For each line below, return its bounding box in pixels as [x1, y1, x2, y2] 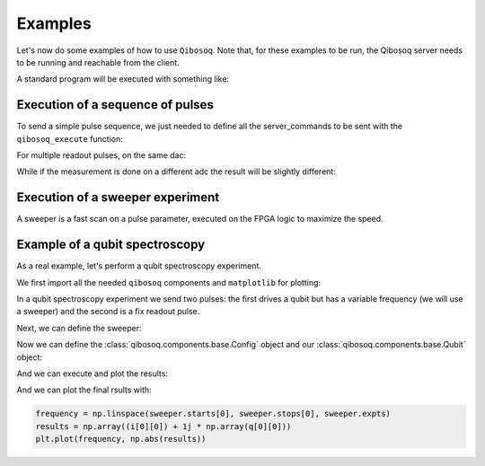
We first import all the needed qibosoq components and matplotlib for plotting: [16, 277, 322, 287]
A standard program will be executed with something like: [16, 74, 229, 84]
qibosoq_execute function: [16, 133, 123, 144]
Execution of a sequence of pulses [16, 97, 215, 112]
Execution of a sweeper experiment [16, 189, 220, 206]
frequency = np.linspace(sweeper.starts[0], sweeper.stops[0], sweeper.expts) [35, 409, 391, 419]
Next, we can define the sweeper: [16, 322, 142, 333]
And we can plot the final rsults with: [16, 384, 152, 395]
